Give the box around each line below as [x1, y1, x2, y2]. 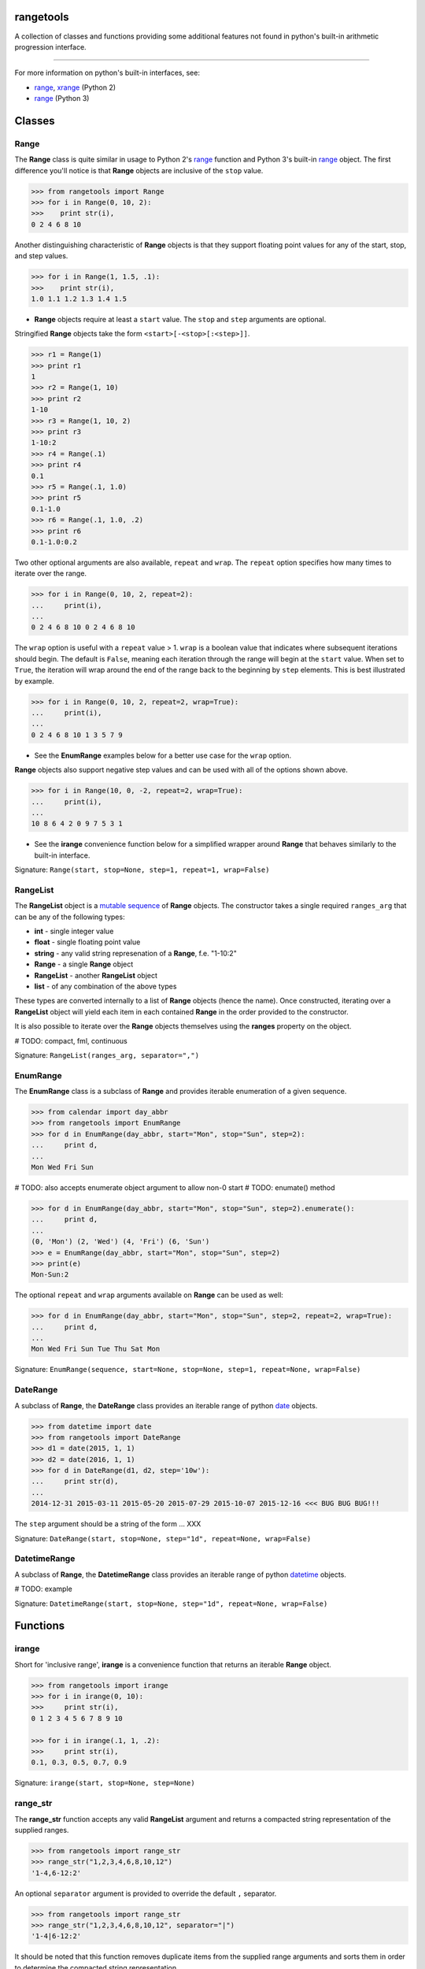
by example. [14, 676, 54, 685]
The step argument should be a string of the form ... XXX [14, 1519, 201, 1529]
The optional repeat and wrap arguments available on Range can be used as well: [14, 1290, 283, 1300]
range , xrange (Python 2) [34, 83, 116, 92]
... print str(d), [31, 1477, 119, 1486]
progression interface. [14, 42, 87, 51]
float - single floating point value [34, 937, 141, 947]
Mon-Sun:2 [31, 1270, 69, 1279]
